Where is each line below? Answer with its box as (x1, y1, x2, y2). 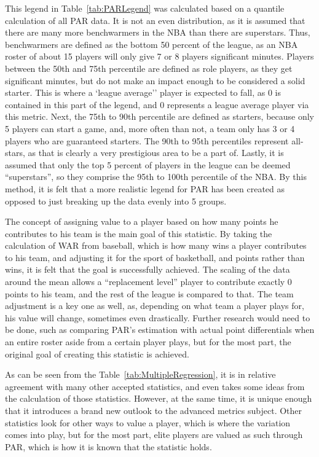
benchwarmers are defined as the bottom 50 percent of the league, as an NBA (5, 37, 298, 50)
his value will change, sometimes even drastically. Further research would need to (5, 311, 310, 324)
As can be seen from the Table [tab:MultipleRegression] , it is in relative (5, 368, 276, 381)
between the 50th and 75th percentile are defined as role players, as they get (5, 61, 293, 74)
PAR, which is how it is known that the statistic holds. (5, 440, 212, 453)
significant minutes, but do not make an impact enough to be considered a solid (5, 74, 305, 87)
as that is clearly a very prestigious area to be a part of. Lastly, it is (28, 146, 284, 159)
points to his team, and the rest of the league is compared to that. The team (5, 287, 294, 300)
